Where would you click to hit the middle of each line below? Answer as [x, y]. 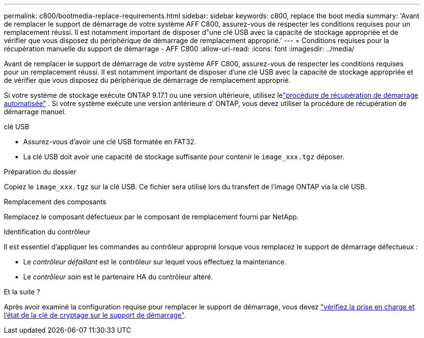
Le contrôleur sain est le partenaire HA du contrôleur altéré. [118, 277]
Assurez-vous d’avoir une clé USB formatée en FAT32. [110, 142]
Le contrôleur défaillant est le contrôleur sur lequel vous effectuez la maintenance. [155, 262]
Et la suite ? [22, 292]
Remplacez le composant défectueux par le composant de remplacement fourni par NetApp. [151, 217]
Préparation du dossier [40, 172]
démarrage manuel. [35, 112]
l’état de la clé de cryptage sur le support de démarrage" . [95, 315]
